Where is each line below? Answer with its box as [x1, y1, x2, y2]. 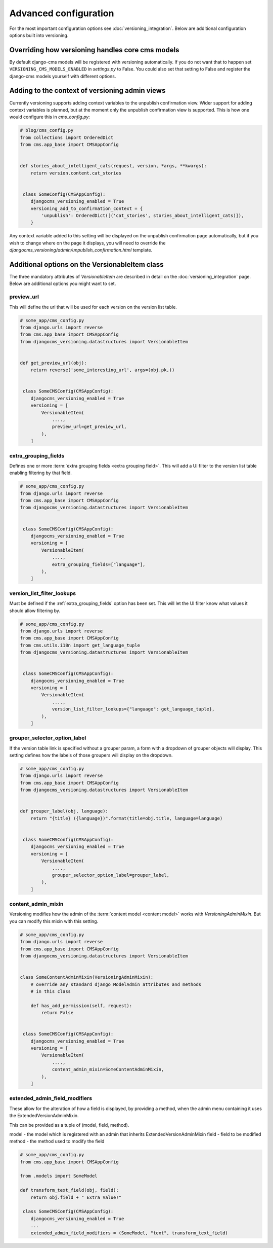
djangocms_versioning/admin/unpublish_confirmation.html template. [9, 247, 153, 253]
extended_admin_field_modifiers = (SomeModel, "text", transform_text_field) [30, 1230, 229, 1236]
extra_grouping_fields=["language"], [52, 561, 146, 567]
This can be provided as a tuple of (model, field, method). [9, 1122, 129, 1128]
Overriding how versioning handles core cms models [9, 46, 179, 54]
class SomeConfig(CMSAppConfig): [23, 191, 106, 197]
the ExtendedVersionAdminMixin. [9, 1113, 79, 1119]
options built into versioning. [9, 32, 69, 38]
